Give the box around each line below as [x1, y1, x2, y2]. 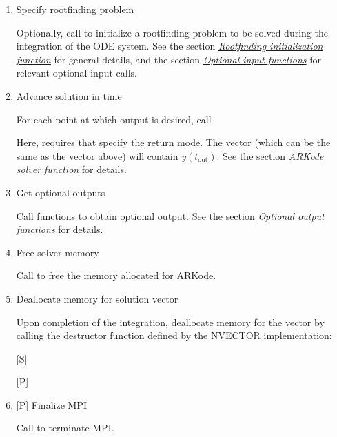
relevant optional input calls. [16, 65, 137, 80]
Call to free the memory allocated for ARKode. [16, 268, 216, 283]
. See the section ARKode [216, 148, 324, 163]
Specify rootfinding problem [16, 2, 134, 16]
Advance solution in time [16, 88, 122, 103]
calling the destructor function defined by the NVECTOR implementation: [16, 328, 332, 343]
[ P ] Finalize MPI [16, 397, 87, 411]
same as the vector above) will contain [16, 148, 178, 163]
